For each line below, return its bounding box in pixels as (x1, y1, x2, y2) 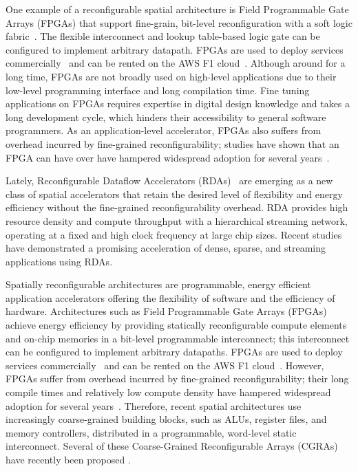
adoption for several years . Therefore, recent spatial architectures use (6, 398, 302, 413)
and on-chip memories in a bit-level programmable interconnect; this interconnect (6, 331, 350, 345)
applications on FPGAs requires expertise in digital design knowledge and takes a (6, 96, 350, 111)
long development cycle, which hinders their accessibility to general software (6, 109, 326, 124)
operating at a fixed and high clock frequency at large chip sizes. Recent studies (6, 227, 342, 241)
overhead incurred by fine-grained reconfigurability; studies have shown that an (6, 136, 339, 151)
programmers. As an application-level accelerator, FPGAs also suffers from (6, 123, 322, 138)
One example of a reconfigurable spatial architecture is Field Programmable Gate (6, 2, 349, 16)
